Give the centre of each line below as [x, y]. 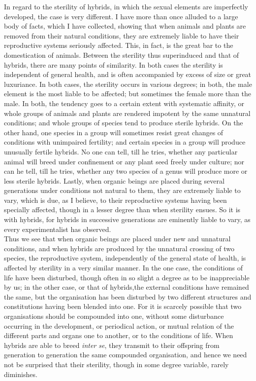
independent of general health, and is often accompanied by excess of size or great [128, 74]
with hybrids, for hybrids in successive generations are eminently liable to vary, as [127, 219]
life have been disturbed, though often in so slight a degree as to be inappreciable [127, 277]
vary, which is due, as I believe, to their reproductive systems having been [115, 200]
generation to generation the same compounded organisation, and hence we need [126, 355]
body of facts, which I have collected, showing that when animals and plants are [125, 26]
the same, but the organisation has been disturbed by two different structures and [128, 296]
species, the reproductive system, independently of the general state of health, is [125, 258]
